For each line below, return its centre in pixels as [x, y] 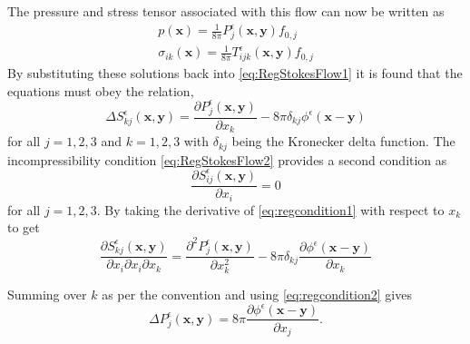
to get [24, 227]
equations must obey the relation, [101, 90]
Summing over [47, 295]
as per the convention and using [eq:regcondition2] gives [257, 295]
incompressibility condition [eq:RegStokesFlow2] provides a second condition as [227, 159]
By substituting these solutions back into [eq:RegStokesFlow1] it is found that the [235, 73]
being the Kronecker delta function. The [343, 141]
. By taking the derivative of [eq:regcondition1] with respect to [270, 209]
